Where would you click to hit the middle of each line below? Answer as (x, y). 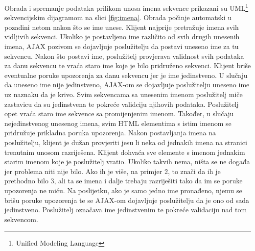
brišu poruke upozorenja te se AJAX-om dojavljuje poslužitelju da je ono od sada (127, 200)
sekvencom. (21, 219)
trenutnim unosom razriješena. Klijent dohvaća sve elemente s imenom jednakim (125, 152)
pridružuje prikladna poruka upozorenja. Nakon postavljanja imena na (110, 133)
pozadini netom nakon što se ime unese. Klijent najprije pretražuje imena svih (122, 27)
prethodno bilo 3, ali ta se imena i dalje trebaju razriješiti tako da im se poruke (124, 181)
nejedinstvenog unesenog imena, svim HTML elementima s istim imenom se (118, 123)
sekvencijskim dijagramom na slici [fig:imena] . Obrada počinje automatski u (118, 17)
